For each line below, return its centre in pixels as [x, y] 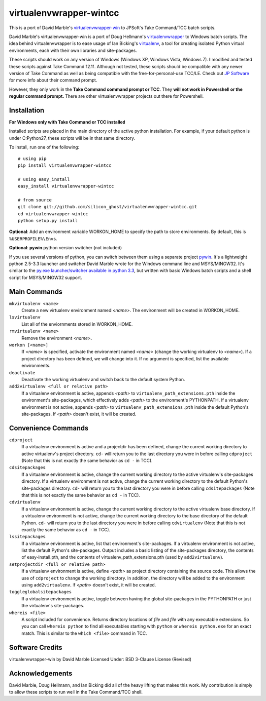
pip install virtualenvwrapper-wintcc [65, 165]
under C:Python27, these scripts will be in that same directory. [72, 138]
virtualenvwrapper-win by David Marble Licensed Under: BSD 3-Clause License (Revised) [100, 659]
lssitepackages [28, 537]
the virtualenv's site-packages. [53, 606]
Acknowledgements [41, 673]
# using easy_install [44, 179]
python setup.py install [48, 221]
